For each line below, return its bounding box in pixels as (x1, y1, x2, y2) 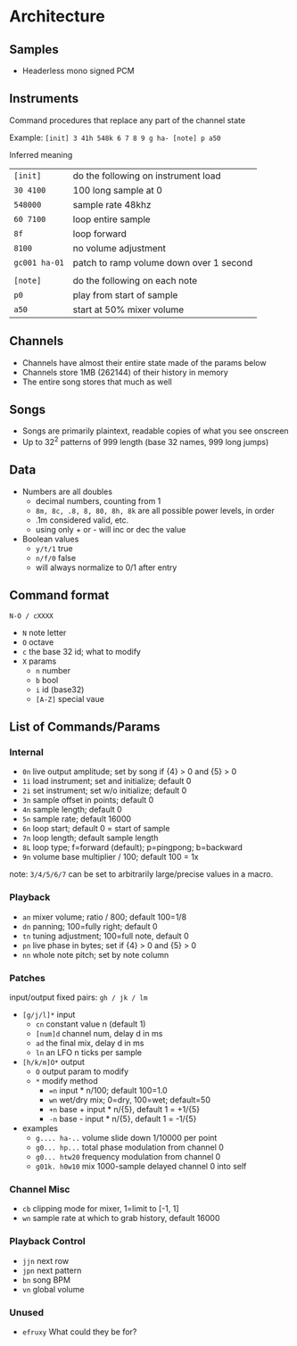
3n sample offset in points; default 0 (21, 795, 154, 805)
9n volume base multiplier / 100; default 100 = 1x (21, 852, 199, 863)
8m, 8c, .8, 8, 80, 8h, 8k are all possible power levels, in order (35, 505, 275, 516)
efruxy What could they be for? (21, 1326, 137, 1337)
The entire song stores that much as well (21, 376, 172, 387)
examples (21, 1123, 58, 1134)
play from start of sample (72, 288, 178, 301)
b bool (35, 674, 59, 685)
